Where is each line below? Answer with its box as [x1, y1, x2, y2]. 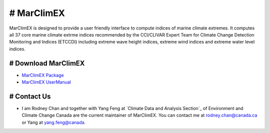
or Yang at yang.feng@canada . [21, 119, 86, 125]
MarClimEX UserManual [21, 79, 71, 85]
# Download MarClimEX [9, 59, 85, 67]
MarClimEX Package [21, 72, 64, 78]
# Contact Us [9, 92, 51, 100]
